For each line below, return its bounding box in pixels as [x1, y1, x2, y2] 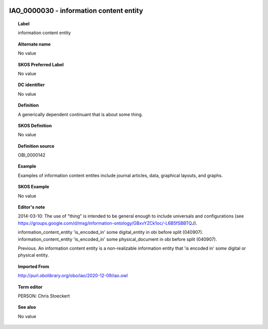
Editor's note [18, 204, 45, 210]
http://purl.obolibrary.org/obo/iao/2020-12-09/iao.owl [18, 273, 128, 278]
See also [18, 304, 36, 310]
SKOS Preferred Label [18, 61, 64, 67]
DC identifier [18, 82, 45, 88]
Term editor [18, 284, 43, 290]
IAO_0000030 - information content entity [9, 6, 143, 15]
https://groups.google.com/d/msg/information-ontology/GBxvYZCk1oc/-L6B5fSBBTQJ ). [18, 220, 198, 226]
